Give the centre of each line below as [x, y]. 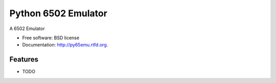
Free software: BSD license [51, 38]
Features [24, 59]
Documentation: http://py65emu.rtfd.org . [65, 45]
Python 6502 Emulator [58, 13]
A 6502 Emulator [27, 29]
